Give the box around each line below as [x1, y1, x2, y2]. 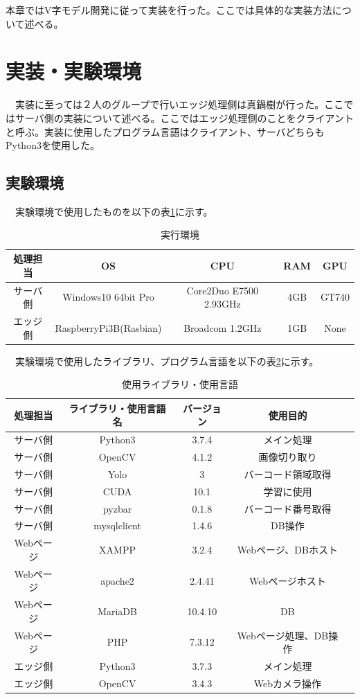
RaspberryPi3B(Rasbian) [55, 320, 162, 335]
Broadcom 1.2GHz [183, 320, 262, 335]
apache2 [100, 573, 134, 587]
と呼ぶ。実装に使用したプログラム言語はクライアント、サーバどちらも [6, 124, 325, 139]
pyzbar [102, 501, 132, 515]
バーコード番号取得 [244, 501, 332, 515]
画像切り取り [258, 450, 317, 464]
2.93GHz [204, 297, 241, 311]
